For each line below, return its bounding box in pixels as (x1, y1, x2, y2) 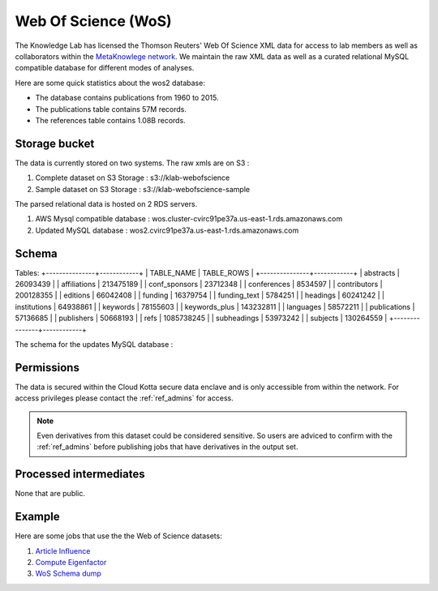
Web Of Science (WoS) (15, 12, 172, 30)
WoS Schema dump (35, 568, 101, 579)
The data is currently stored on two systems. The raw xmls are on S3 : (15, 158, 250, 168)
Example (15, 510, 60, 524)
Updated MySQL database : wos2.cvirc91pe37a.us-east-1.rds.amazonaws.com (35, 225, 299, 235)
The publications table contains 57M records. (35, 104, 187, 113)
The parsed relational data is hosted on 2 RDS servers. (15, 199, 198, 208)
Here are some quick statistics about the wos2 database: (15, 78, 206, 88)
